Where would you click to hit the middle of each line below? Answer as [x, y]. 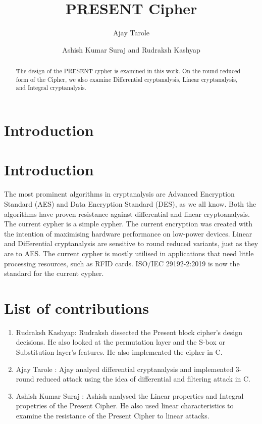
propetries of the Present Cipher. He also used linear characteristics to [125, 406]
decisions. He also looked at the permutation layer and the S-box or [120, 342]
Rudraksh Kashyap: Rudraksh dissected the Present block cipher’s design [129, 332]
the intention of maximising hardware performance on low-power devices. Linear [128, 233]
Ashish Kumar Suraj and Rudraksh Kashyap [131, 49]
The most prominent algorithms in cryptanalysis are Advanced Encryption [119, 194]
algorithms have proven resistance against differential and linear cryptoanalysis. [127, 214]
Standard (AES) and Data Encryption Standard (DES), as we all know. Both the [130, 203]
